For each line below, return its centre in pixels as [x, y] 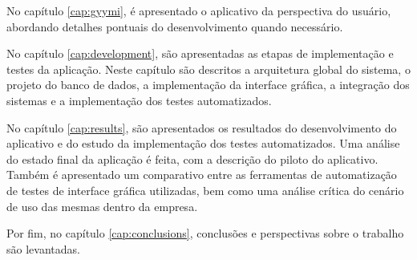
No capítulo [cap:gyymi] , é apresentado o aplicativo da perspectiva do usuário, [199, 10]
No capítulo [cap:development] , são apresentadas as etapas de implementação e [200, 53]
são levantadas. [43, 248]
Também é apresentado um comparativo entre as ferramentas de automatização [202, 175]
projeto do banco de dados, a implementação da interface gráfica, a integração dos [208, 85]
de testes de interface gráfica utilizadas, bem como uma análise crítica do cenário [205, 190]
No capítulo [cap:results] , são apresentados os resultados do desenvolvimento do [202, 127]
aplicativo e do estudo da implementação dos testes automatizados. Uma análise [203, 143]
